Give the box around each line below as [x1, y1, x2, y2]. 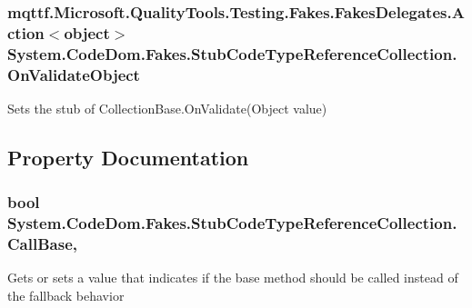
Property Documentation [7, 143, 249, 171]
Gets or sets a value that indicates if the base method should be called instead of [7, 268, 458, 287]
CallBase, [7, 233, 77, 255]
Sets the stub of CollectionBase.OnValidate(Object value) [7, 98, 327, 117]
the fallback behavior [7, 286, 125, 305]
